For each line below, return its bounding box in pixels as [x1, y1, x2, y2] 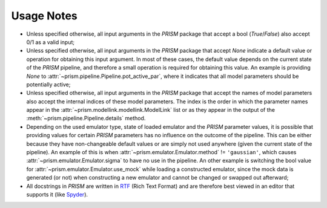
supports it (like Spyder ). [26, 190, 88, 198]
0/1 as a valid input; [26, 38, 75, 45]
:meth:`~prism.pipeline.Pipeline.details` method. [26, 115, 146, 122]
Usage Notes [11, 9, 78, 22]
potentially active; [26, 80, 71, 88]
